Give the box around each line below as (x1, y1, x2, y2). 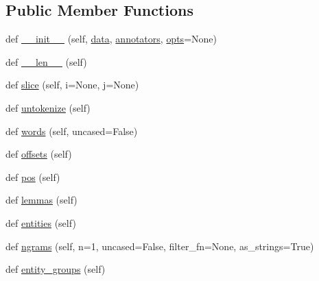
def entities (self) (5, 215, 76, 230)
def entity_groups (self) (5, 262, 106, 276)
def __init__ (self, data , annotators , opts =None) (5, 32, 217, 46)
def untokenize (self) (5, 100, 91, 114)
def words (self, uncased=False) (5, 123, 138, 138)
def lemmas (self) (5, 193, 78, 207)
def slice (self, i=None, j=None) (5, 77, 139, 92)
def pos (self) (5, 169, 60, 184)
